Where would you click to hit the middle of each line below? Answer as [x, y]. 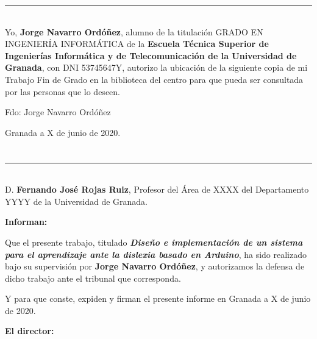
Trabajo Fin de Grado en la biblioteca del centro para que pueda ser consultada [154, 79]
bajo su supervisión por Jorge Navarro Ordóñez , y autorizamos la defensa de [155, 266]
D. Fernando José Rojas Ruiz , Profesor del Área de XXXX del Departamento [157, 189]
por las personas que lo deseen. [62, 91]
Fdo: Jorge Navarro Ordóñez [58, 112]
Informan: [26, 222]
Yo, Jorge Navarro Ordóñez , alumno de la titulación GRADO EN [134, 31]
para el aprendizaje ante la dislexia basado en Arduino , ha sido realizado [156, 254]
